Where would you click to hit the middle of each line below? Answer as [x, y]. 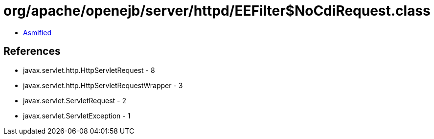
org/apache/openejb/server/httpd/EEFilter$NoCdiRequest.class [217, 11]
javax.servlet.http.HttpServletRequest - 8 [89, 70]
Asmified [37, 32]
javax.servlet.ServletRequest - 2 [75, 100]
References [32, 51]
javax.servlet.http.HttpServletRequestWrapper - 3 [103, 85]
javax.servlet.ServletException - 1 [77, 116]
